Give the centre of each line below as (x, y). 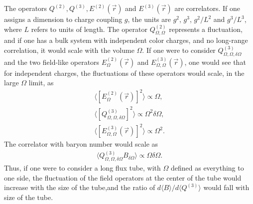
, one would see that (215, 62)
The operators (26, 8)
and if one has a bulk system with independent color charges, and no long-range (126, 40)
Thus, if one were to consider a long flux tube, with (82, 168)
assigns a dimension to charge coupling (63, 19)
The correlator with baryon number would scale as (81, 144)
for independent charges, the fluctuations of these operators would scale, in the (124, 73)
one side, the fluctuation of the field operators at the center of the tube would (123, 177)
